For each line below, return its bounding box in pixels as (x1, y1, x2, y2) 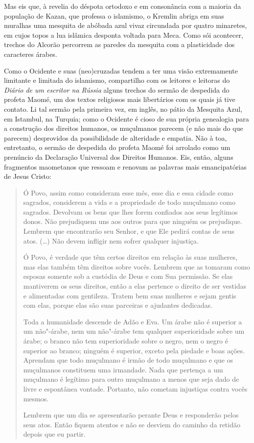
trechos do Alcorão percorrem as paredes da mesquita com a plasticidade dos (4, 39, 235, 49)
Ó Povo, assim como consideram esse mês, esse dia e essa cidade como (23, 187, 233, 197)
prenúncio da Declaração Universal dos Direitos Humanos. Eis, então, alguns (4, 151, 233, 162)
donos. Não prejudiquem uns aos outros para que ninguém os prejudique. (23, 216, 242, 226)
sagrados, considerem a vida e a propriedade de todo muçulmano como (23, 197, 235, 207)
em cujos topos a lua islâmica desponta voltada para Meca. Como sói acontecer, (4, 29, 243, 40)
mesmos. (23, 393, 49, 403)
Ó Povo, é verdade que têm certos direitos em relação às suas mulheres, (23, 252, 237, 262)
